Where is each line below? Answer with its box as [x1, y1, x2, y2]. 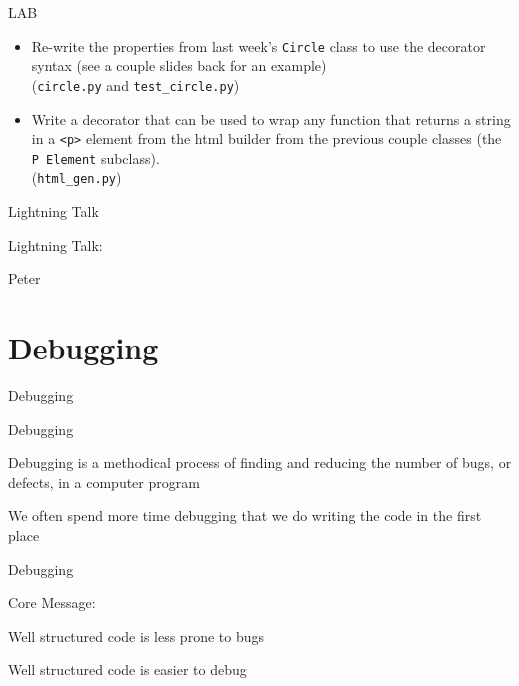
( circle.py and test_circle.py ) [31, 74, 240, 95]
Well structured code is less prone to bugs [8, 625, 264, 646]
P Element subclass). [31, 147, 160, 168]
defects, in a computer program [8, 471, 200, 492]
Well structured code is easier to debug [8, 659, 247, 680]
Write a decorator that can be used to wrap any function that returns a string [31, 108, 511, 129]
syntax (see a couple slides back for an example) [31, 55, 327, 76]
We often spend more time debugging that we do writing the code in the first [8, 505, 482, 526]
